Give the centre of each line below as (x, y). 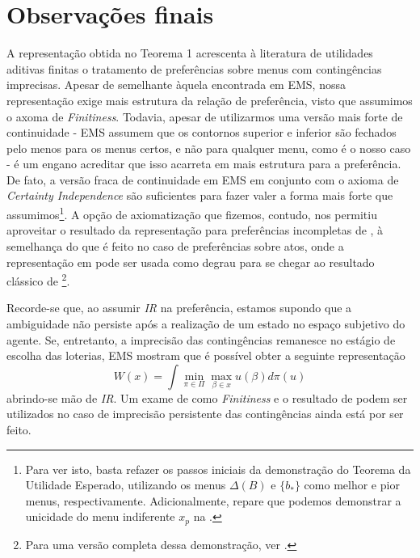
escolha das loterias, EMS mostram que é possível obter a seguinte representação (206, 355)
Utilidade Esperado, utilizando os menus (126, 485)
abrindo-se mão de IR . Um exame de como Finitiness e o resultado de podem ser (207, 397)
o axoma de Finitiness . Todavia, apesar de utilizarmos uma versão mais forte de (205, 116)
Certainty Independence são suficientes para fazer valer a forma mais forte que (200, 195)
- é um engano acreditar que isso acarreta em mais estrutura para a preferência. (204, 164)
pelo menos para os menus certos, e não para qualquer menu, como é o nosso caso (209, 148)
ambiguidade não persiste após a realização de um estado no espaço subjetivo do (206, 323)
